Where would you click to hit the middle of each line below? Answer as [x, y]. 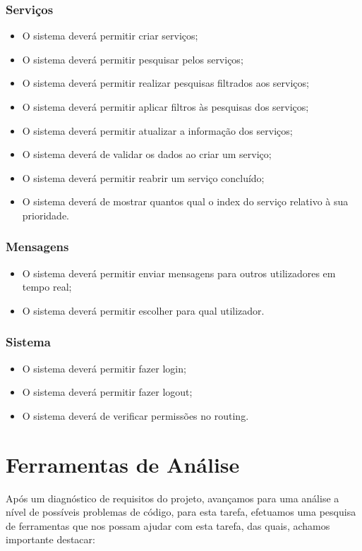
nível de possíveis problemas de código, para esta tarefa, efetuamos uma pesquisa [181, 512]
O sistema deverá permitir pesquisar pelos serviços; [133, 59]
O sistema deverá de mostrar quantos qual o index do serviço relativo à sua [185, 201]
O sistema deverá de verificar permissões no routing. [135, 415]
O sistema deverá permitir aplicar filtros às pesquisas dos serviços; [165, 107]
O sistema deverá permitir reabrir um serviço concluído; [143, 177]
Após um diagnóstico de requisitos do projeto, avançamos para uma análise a [173, 498]
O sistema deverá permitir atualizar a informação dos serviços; [157, 130]
